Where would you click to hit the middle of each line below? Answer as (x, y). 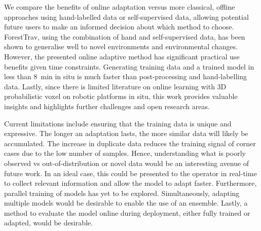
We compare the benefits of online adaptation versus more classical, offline (120, 7)
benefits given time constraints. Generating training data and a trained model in (129, 66)
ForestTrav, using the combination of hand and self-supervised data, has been (125, 36)
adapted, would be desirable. (49, 223)
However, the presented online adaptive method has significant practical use (122, 56)
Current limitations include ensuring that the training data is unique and (118, 123)
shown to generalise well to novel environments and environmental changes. (121, 46)
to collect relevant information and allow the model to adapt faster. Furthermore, (130, 183)
